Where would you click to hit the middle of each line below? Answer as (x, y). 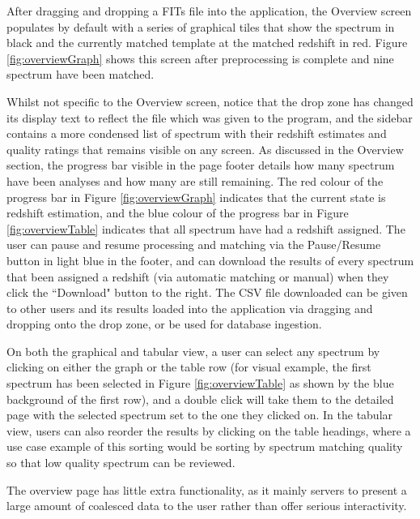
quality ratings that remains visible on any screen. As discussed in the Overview (205, 149)
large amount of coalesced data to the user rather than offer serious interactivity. (207, 506)
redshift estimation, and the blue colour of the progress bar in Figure (178, 213)
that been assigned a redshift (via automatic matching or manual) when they (198, 276)
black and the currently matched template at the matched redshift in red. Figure (207, 43)
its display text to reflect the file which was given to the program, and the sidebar (210, 117)
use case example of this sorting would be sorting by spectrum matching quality (205, 446)
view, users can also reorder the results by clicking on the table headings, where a (209, 430)
